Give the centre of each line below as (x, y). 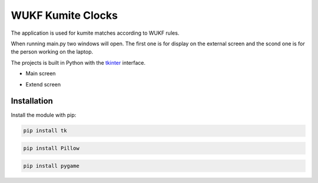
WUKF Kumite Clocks (64, 15)
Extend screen (43, 84)
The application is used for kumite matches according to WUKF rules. (95, 33)
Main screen (41, 74)
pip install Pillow (51, 148)
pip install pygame (51, 166)
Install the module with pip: (44, 115)
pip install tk (45, 131)
